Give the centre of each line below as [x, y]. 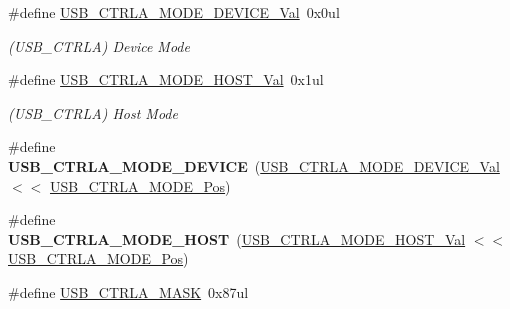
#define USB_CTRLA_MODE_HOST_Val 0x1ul [166, 79]
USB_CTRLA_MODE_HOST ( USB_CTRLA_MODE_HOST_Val [237, 238]
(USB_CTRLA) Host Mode [93, 112]
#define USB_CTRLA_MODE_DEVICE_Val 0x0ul [174, 12]
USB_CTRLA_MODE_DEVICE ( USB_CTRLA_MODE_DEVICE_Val [254, 165]
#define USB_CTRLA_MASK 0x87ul [128, 291]
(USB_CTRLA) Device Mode [99, 45]
